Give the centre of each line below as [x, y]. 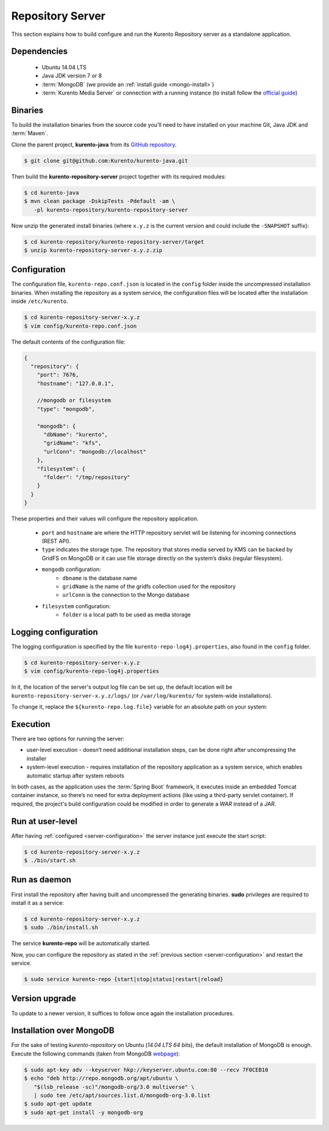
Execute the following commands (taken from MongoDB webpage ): [96, 1054]
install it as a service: [37, 902]
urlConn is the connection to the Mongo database [126, 595]
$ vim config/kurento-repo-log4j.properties [92, 671]
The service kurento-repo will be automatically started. [81, 943]
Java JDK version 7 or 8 [72, 76]
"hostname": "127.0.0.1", [76, 383]
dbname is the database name [100, 578]
